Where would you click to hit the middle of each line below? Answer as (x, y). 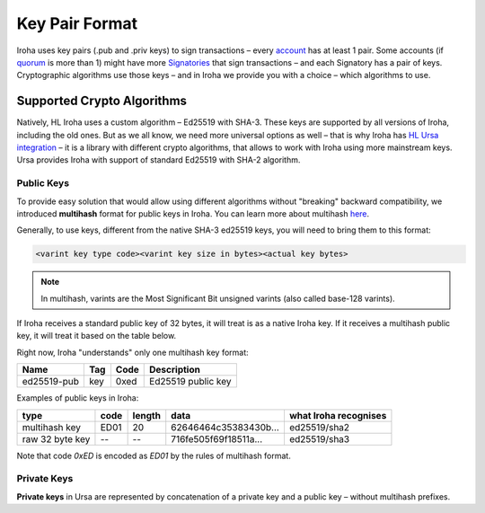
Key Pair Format (77, 23)
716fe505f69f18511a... (217, 438)
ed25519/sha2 (319, 427)
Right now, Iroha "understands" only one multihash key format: (132, 352)
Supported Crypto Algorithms (102, 101)
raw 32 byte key (56, 438)
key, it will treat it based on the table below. (97, 336)
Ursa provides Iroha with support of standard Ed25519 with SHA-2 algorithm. (159, 160)
